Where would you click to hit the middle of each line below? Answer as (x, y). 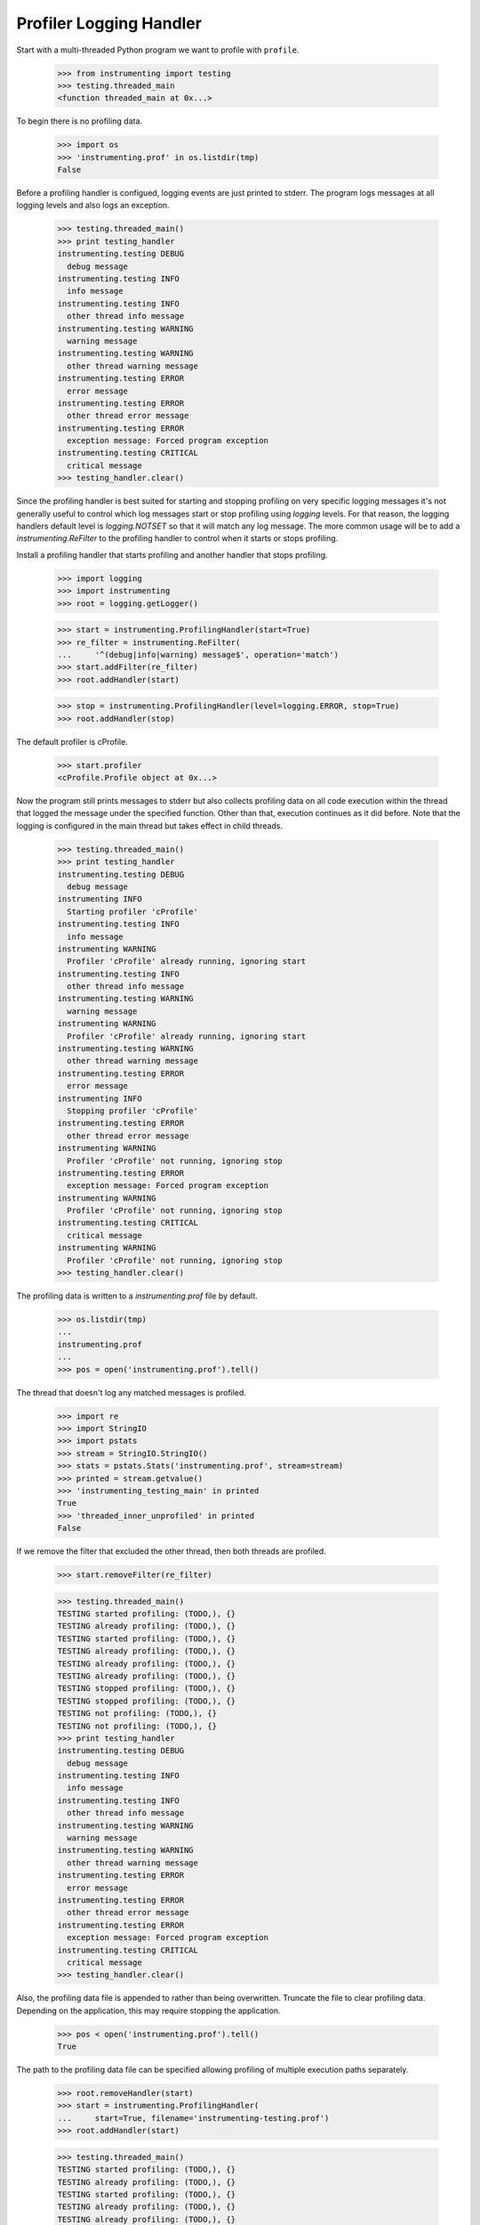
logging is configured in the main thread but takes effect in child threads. (150, 825)
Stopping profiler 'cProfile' (133, 1111)
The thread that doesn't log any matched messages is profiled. (131, 1392)
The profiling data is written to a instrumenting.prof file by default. (137, 1296)
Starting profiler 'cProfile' (133, 911)
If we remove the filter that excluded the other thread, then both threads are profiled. (171, 1551)
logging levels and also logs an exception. (93, 206)
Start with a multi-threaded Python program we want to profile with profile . (158, 50)
